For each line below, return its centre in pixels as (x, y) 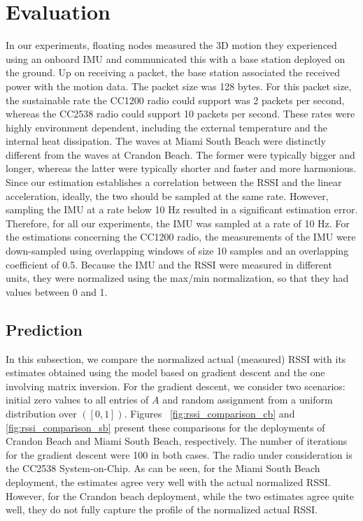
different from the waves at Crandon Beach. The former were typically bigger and (180, 154)
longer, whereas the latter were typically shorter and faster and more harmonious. (181, 168)
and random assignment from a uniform (248, 400)
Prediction (44, 329)
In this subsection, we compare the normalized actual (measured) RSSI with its (176, 358)
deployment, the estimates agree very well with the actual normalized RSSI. (168, 481)
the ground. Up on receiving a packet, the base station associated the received (173, 72)
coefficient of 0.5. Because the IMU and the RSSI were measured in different (169, 264)
